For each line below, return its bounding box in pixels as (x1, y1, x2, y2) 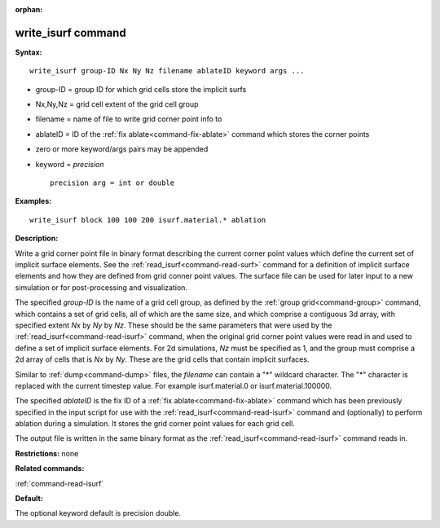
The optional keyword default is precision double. (15, 508, 182, 518)
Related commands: (15, 464, 85, 473)
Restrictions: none (15, 448, 79, 458)
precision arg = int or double (50, 178, 175, 187)
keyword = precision (35, 159, 105, 169)
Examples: (15, 196, 52, 206)
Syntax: (15, 47, 42, 57)
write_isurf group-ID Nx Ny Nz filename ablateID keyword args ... (29, 66, 305, 76)
